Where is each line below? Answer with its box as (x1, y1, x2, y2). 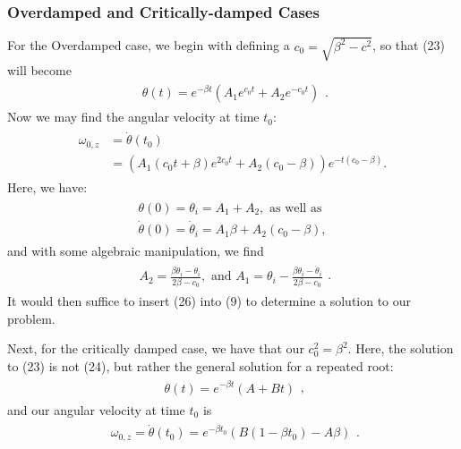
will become (7, 60, 72, 79)
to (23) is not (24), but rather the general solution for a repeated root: (7, 356, 394, 375)
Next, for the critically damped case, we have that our (7, 339, 304, 358)
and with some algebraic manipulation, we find (7, 241, 264, 260)
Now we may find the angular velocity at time (7, 107, 260, 126)
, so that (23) (372, 36, 446, 55)
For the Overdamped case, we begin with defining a (7, 36, 290, 55)
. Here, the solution (347, 339, 454, 358)
